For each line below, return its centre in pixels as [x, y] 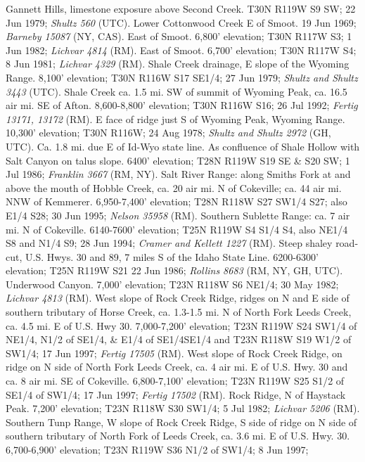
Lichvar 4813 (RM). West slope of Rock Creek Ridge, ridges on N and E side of [178, 298]
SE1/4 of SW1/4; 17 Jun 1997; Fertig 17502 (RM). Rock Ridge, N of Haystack [176, 394]
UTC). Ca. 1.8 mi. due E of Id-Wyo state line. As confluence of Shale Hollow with [183, 146]
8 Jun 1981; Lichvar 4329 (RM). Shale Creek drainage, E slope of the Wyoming [178, 64]
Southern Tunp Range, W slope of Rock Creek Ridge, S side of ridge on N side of [181, 422]
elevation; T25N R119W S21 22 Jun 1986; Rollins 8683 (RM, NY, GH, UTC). [174, 270]
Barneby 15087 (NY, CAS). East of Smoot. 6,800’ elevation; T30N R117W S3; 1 [179, 36]
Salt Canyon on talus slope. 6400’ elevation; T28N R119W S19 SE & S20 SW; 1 [178, 160]
